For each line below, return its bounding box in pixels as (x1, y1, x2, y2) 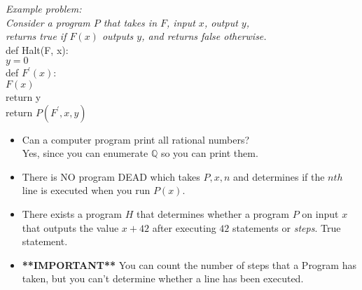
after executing (152, 220, 216, 235)
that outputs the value (22, 220, 119, 235)
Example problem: (6, 1, 82, 15)
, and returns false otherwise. (141, 29, 267, 43)
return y (6, 89, 41, 104)
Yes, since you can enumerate (22, 146, 148, 160)
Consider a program (6, 15, 90, 29)
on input (302, 206, 339, 221)
